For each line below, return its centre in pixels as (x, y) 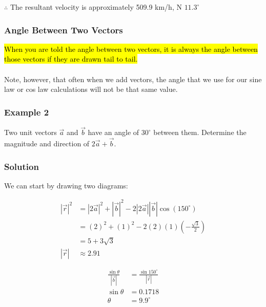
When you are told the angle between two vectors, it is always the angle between (131, 49)
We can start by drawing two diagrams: (66, 185)
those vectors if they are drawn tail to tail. (71, 59)
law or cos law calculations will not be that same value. (91, 89)
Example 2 (27, 112)
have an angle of (114, 132)
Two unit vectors (30, 132)
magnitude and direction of (47, 143)
